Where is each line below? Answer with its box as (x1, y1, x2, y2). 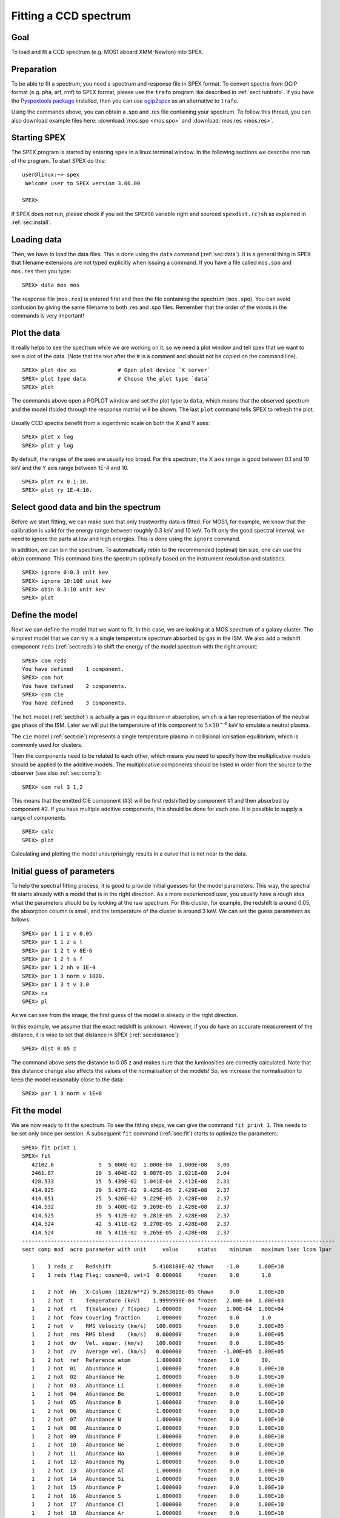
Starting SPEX (11, 132, 66, 143)
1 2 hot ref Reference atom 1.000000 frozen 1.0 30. (31, 1356, 272, 1363)
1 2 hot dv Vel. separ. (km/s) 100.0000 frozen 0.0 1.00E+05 (31, 1339, 284, 1346)
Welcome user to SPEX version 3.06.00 (25, 180, 141, 186)
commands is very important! (11, 312, 85, 319)
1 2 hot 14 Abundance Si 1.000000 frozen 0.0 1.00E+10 (31, 1475, 284, 1482)
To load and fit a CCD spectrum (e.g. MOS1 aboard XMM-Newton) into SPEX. (11, 49, 204, 56)
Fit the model (11, 1105, 62, 1115)
